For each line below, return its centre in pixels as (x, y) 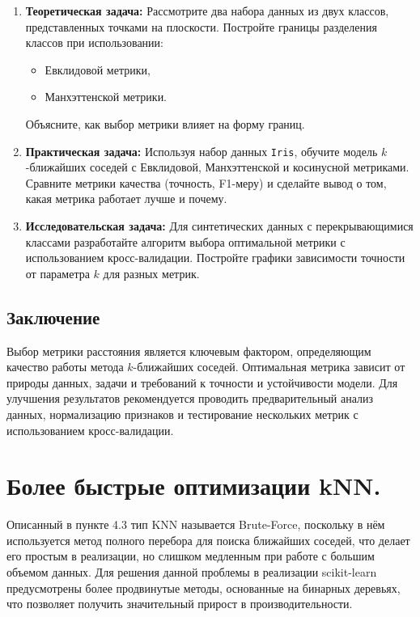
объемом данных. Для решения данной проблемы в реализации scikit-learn (192, 572)
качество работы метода (65, 367)
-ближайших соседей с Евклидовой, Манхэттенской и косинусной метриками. (217, 167)
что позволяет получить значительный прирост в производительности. (180, 604)
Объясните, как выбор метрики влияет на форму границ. (165, 123)
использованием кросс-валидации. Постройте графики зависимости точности (215, 258)
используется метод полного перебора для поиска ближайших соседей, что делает (208, 540)
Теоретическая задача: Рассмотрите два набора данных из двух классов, (207, 11)
